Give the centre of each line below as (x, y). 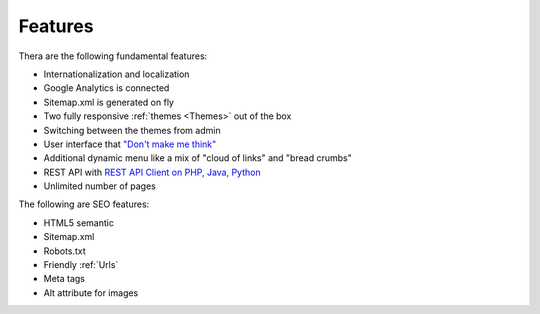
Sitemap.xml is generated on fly (109, 102)
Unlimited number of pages (100, 186)
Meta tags (64, 279)
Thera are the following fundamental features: (113, 56)
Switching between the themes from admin (132, 130)
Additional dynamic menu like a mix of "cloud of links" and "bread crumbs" (197, 158)
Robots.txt (65, 251)
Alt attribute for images (91, 292)
